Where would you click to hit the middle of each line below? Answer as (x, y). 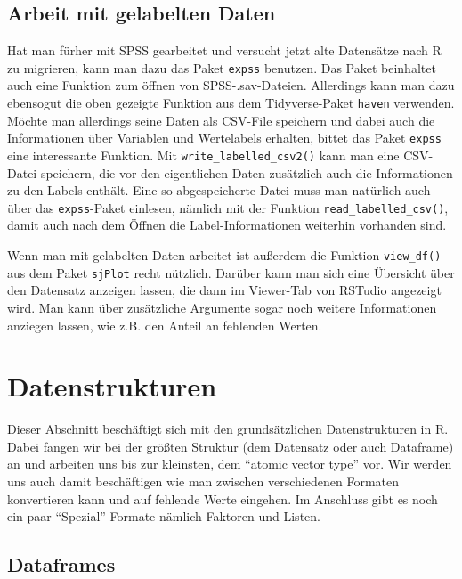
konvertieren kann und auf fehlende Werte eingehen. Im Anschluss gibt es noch (223, 498)
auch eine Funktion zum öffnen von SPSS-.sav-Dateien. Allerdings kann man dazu (231, 85)
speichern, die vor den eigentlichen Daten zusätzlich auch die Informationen (247, 172)
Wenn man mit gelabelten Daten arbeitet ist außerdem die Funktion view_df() (224, 255)
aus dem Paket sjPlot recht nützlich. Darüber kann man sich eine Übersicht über (231, 272)
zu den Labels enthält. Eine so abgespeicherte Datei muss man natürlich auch (219, 190)
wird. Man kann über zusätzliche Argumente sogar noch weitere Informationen (222, 307)
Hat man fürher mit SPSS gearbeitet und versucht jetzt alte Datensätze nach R (224, 50)
